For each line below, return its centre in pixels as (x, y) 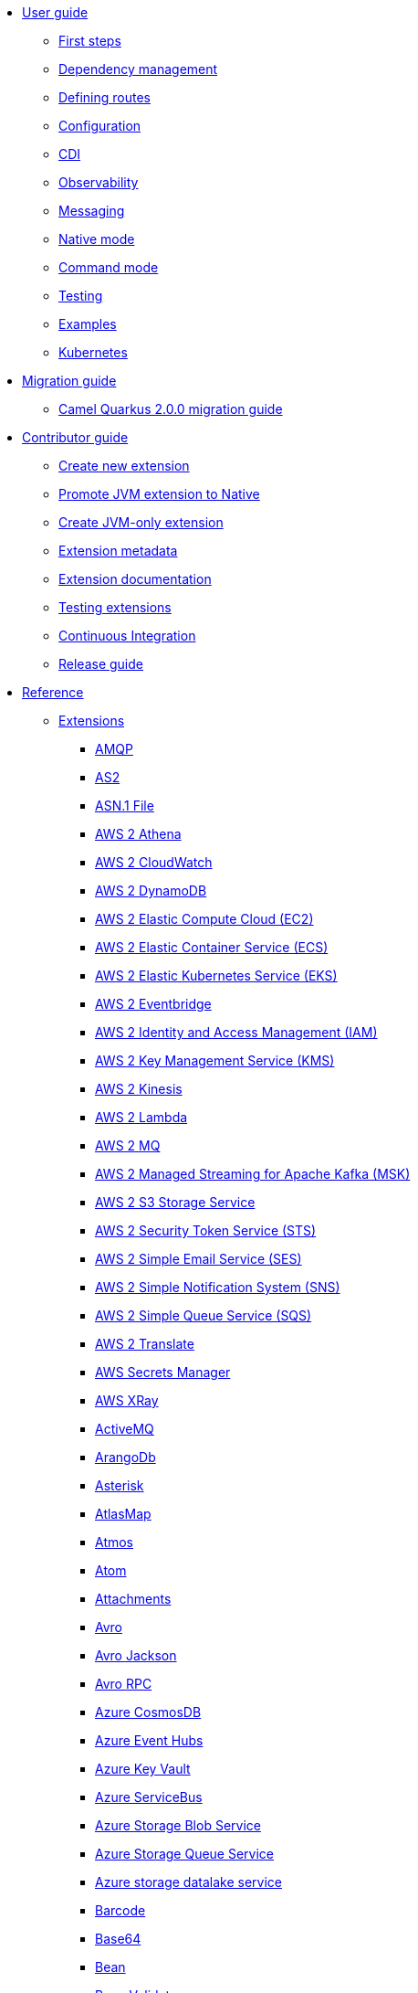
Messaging (92, 211)
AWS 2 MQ (128, 1145)
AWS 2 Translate (145, 1344)
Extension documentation (135, 579)
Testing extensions (115, 607)
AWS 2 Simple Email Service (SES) (199, 1259)
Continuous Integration (127, 636)
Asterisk (120, 1485)
